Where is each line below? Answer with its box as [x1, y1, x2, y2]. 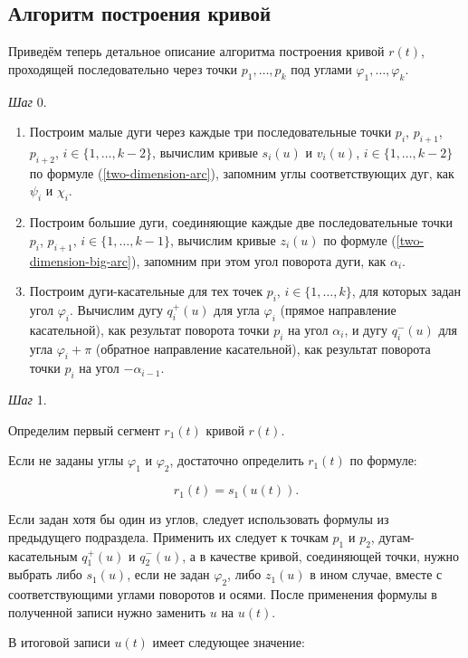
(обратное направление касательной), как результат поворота [95, 339, 431, 358]
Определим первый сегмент [8, 420, 160, 439]
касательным [8, 546, 78, 565]
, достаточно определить [169, 451, 304, 470]
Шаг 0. [8, 91, 47, 110]
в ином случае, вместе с [310, 565, 443, 584]
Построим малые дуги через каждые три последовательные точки [29, 122, 392, 141]
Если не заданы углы [8, 451, 124, 470]
